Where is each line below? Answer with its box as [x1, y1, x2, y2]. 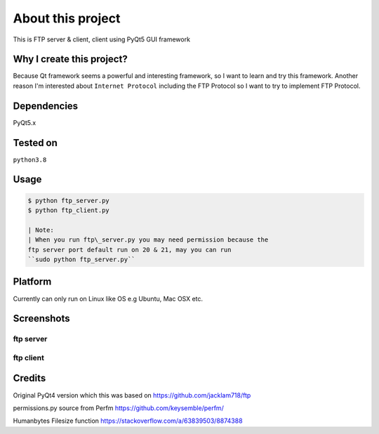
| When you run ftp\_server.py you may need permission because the [27, 236, 269, 244]
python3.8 [13, 155, 47, 164]
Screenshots [13, 313, 70, 324]
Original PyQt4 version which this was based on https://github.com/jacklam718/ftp [13, 390, 251, 400]
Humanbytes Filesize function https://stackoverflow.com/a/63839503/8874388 [13, 416, 243, 425]
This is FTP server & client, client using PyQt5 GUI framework [13, 35, 191, 44]
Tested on [13, 137, 58, 149]
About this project [13, 11, 121, 26]
